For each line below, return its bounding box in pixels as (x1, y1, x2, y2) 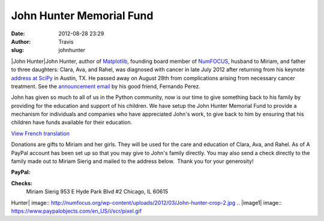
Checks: (11, 180, 33, 187)
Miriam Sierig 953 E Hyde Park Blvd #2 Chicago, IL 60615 (26, 188, 169, 195)
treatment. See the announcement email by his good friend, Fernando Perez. (11, 83, 200, 90)
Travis (58, 38, 74, 45)
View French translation (11, 129, 70, 137)
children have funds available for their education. (11, 119, 132, 126)
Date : (11, 30, 25, 37)
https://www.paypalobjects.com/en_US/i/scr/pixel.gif (11, 207, 142, 214)
